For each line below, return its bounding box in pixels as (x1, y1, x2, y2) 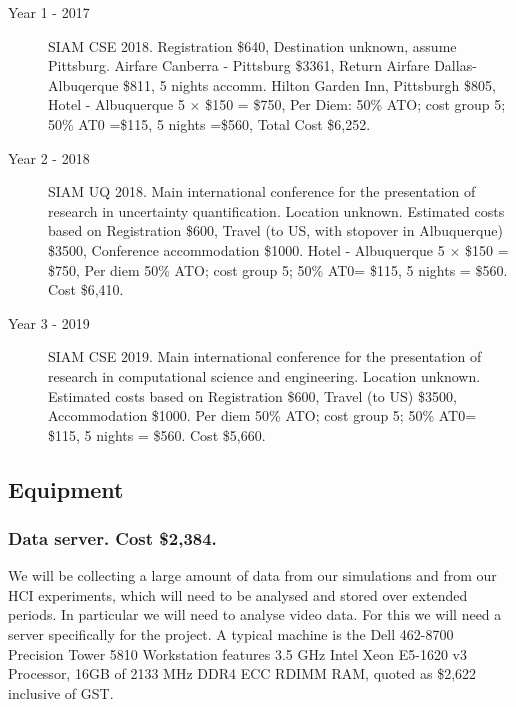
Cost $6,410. (48, 279, 124, 300)
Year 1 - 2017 (8, 2, 90, 22)
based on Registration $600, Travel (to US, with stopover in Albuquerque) (48, 220, 503, 241)
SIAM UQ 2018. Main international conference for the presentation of (48, 181, 476, 202)
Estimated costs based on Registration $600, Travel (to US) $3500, (48, 385, 457, 406)
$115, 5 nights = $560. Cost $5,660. (48, 424, 266, 445)
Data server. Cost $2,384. (8, 525, 217, 550)
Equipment (8, 473, 124, 504)
